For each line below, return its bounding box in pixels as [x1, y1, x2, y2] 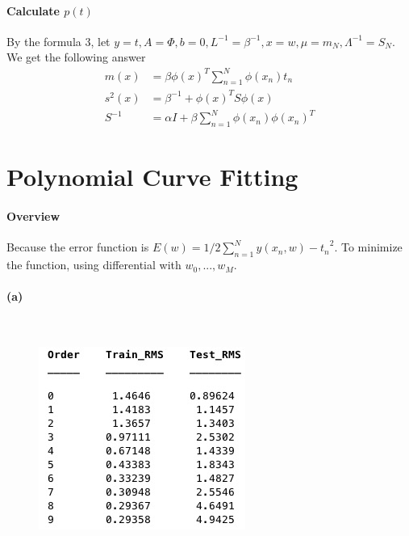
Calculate [6, 2, 60, 19]
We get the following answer [6, 49, 146, 65]
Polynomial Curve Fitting [6, 160, 298, 193]
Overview [6, 208, 61, 225]
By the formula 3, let [6, 32, 111, 49]
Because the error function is [6, 238, 149, 255]
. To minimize [334, 238, 403, 255]
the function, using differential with [6, 256, 182, 273]
